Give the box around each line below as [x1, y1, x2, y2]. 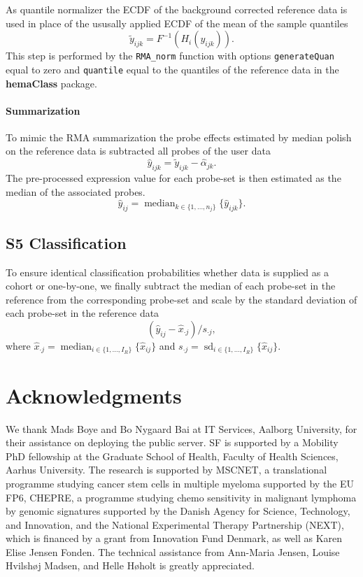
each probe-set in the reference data [6, 306, 159, 320]
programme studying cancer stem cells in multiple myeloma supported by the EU [6, 476, 355, 490]
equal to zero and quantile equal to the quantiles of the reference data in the [6, 62, 339, 76]
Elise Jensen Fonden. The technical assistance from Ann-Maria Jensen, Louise [6, 544, 340, 559]
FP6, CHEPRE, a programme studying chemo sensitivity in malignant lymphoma [6, 490, 357, 504]
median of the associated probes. [6, 184, 145, 199]
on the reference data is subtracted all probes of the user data [6, 143, 271, 158]
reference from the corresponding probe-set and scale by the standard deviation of [6, 292, 357, 306]
